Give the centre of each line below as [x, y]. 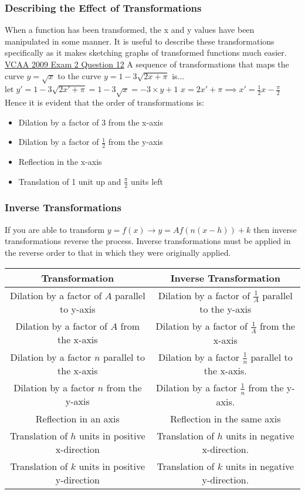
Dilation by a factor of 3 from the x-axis [91, 122]
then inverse [275, 229]
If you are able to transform [55, 229]
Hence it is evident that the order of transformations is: [104, 102]
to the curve [79, 75]
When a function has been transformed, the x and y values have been [130, 30]
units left [147, 181]
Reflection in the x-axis [60, 162]
